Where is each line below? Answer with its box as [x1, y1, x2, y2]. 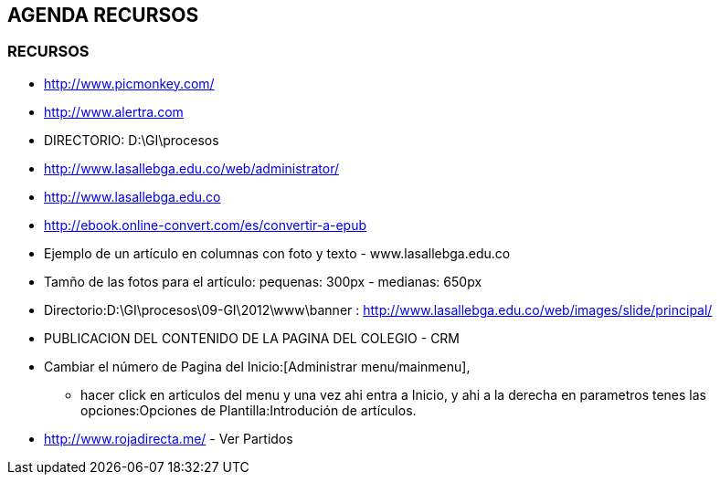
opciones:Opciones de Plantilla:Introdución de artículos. [80, 402, 417, 418]
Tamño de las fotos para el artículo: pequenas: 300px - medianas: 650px [44, 273, 482, 289]
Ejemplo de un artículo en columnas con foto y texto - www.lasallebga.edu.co [44, 245, 511, 261]
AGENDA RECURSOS [7, 4, 199, 26]
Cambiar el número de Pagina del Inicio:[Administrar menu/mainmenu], [44, 358, 471, 374]
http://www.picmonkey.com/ [44, 75, 215, 91]
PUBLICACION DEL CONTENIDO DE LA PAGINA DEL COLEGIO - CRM [44, 330, 461, 346]
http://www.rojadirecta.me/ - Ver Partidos [44, 430, 293, 446]
